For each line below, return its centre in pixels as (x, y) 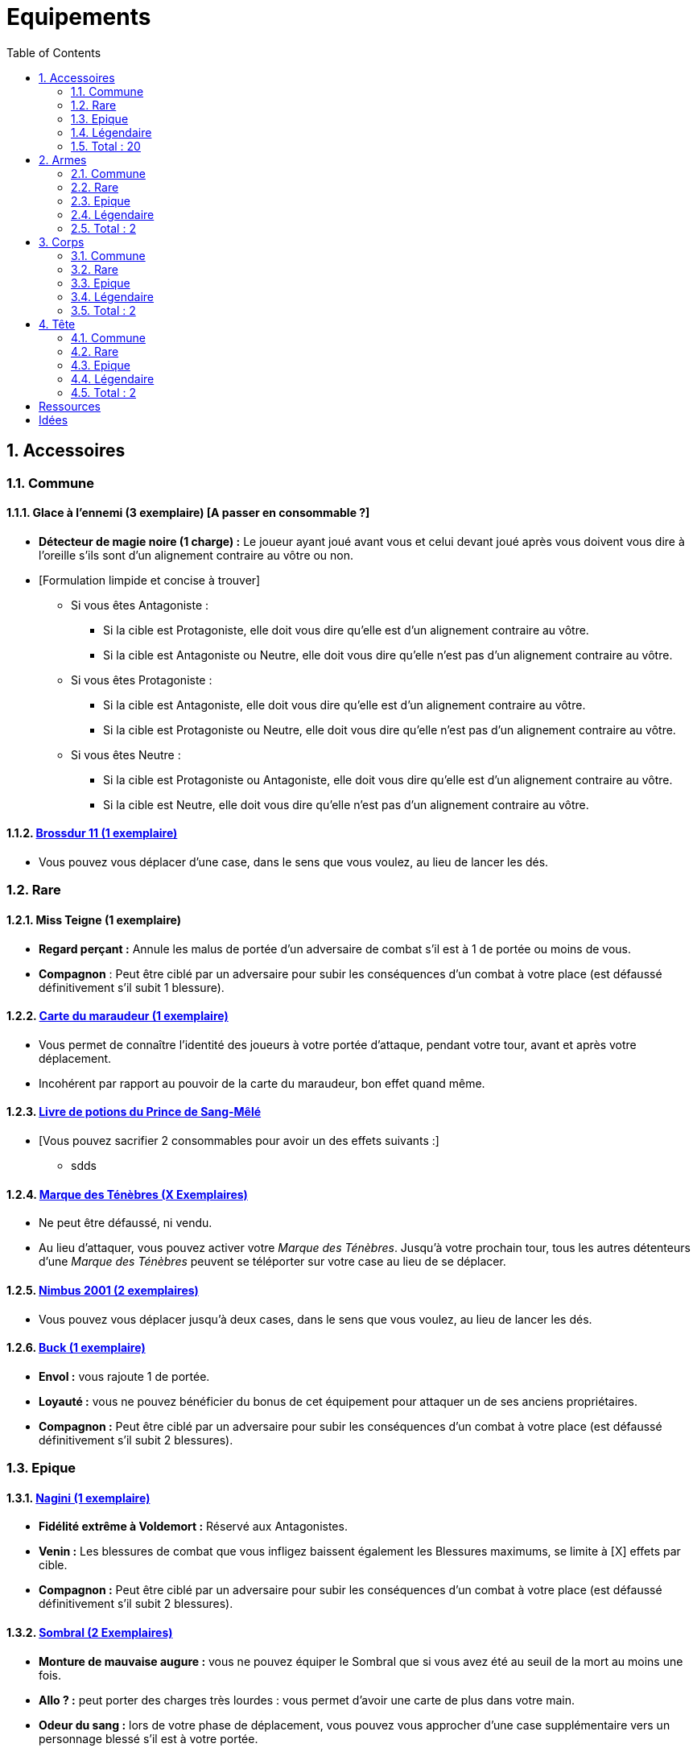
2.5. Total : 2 (103, 228)
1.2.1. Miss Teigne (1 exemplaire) (94, 920)
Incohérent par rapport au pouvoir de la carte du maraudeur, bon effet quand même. (262, 1083)
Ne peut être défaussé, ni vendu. (126, 1223)
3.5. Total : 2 (103, 310)
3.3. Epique (101, 283)
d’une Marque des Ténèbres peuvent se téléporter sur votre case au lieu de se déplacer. (272, 1262)
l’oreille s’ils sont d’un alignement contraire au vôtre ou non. (196, 555)
